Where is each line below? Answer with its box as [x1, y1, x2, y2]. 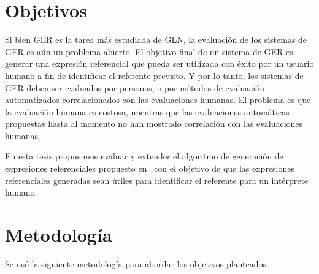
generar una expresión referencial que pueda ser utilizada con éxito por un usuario [5, 57, 314, 70]
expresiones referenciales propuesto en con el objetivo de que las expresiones [5, 162, 295, 175]
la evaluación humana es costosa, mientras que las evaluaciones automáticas [5, 105, 290, 118]
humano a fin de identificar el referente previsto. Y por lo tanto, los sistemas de [5, 69, 304, 82]
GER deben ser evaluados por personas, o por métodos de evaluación [5, 81, 264, 94]
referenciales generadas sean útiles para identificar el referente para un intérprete [5, 173, 309, 186]
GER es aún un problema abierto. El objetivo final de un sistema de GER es [5, 45, 293, 58]
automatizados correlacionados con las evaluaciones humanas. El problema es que [5, 93, 311, 106]
